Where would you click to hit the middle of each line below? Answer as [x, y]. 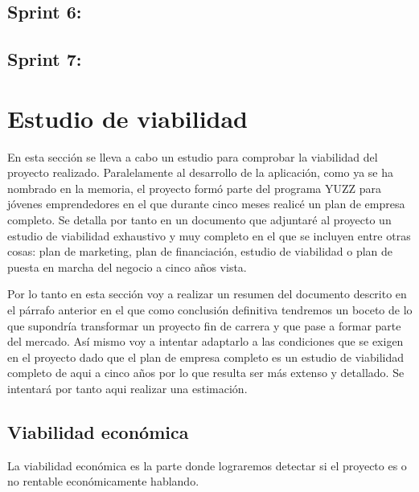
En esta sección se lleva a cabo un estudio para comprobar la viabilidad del [193, 156]
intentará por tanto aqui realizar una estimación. [127, 388]
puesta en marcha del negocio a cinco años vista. [127, 266]
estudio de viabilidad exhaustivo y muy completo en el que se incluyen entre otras [209, 235]
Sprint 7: [45, 59]
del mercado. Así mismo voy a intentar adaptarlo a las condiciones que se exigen [205, 341]
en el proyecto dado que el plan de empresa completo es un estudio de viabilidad [206, 357]
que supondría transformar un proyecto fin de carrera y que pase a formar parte [204, 325]
